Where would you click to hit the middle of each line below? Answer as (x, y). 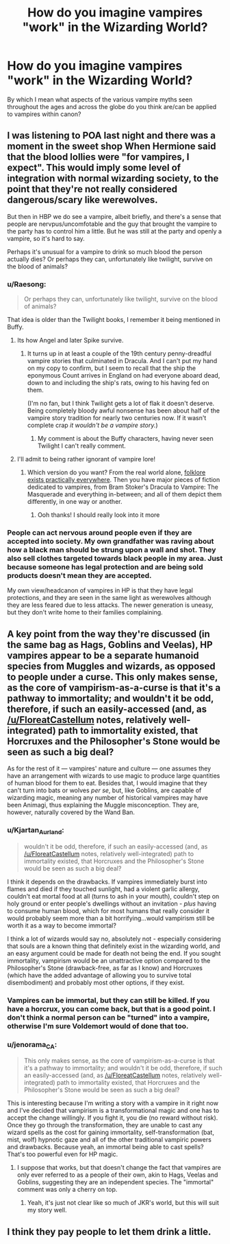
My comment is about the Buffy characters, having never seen (125, 439)
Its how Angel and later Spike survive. (70, 341)
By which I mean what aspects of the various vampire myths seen (100, 99)
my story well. (47, 1210)
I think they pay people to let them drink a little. (109, 1231)
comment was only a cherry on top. (67, 1190)
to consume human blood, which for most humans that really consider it (108, 910)
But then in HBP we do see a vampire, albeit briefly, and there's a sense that (114, 216)
